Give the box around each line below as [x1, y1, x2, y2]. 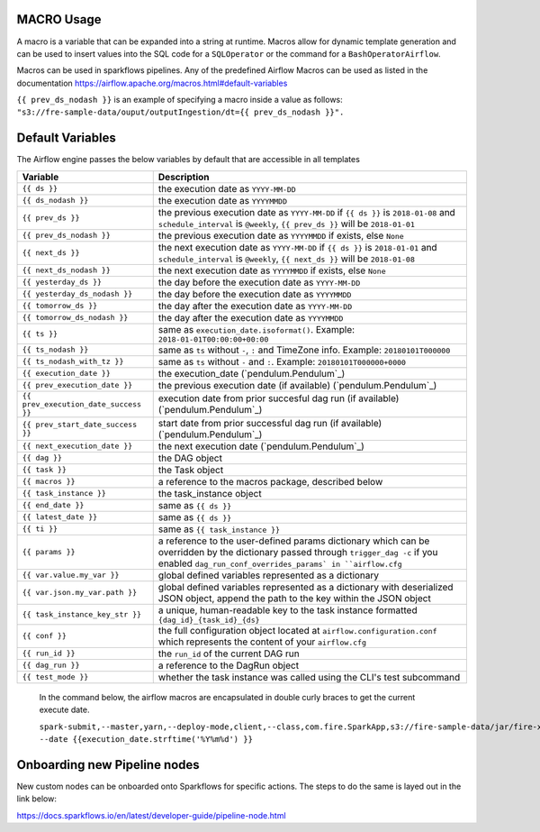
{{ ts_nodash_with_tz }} [22, 357, 124, 367]
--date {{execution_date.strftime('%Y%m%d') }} [39, 734, 254, 744]
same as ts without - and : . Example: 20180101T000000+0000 [157, 355, 407, 368]
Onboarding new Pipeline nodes [16, 757, 200, 773]
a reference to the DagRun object [157, 659, 300, 672]
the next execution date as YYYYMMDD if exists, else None [157, 264, 386, 277]
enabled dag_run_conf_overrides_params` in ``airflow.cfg [157, 557, 402, 570]
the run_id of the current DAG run [157, 647, 301, 660]
